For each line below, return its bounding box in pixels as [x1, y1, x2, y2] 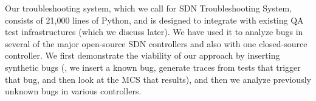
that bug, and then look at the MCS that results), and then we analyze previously [5, 73, 311, 85]
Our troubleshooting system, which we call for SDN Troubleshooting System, [5, 2, 292, 14]
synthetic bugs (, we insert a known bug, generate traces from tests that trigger [5, 60, 301, 73]
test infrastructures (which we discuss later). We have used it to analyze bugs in [5, 25, 303, 38]
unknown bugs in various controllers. [5, 85, 142, 97]
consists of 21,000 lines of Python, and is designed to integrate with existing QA [5, 13, 304, 26]
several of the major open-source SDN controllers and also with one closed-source [5, 37, 307, 50]
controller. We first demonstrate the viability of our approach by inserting [5, 49, 280, 62]
